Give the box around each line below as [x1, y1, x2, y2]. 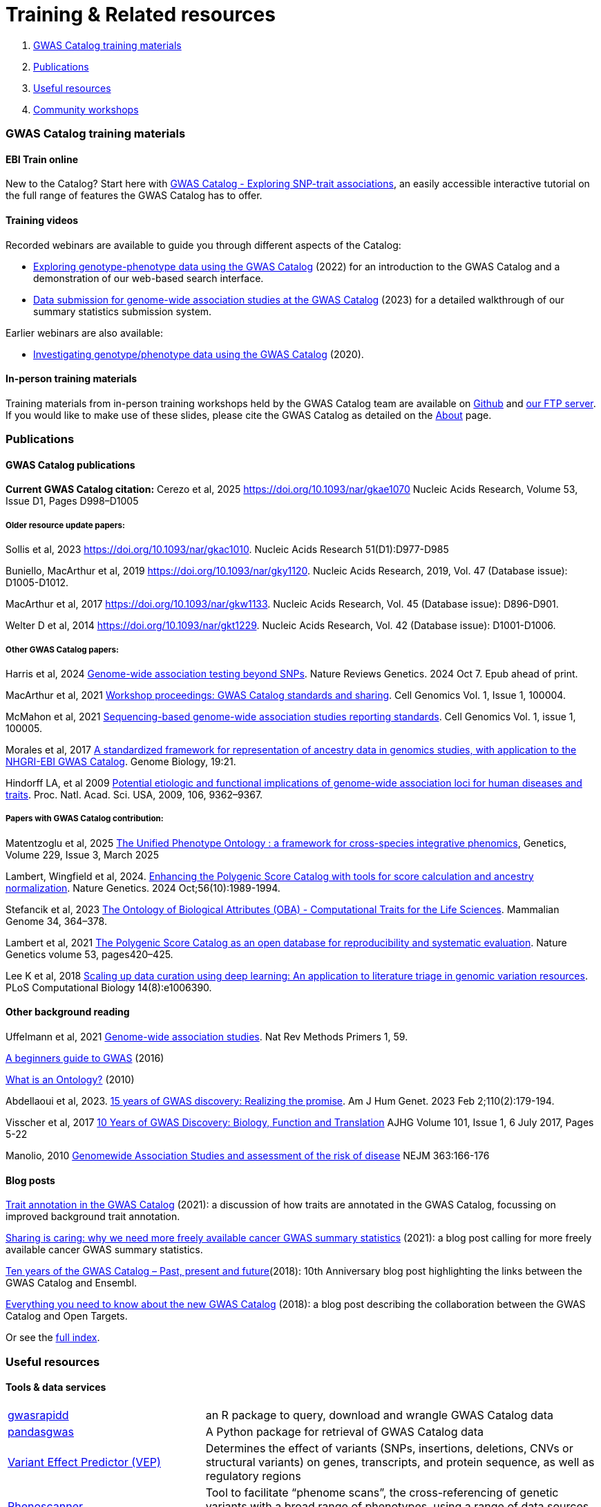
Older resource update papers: [6, 520, 125, 530]
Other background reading [6, 1006, 130, 1018]
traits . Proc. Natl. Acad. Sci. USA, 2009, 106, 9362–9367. [6, 788, 263, 801]
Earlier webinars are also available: [6, 326, 164, 339]
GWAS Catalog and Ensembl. [6, 1277, 137, 1289]
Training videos [6, 214, 79, 226]
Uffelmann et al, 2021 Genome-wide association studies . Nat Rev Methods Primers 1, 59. [6, 1030, 408, 1042]
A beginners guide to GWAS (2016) [6, 1051, 164, 1064]
